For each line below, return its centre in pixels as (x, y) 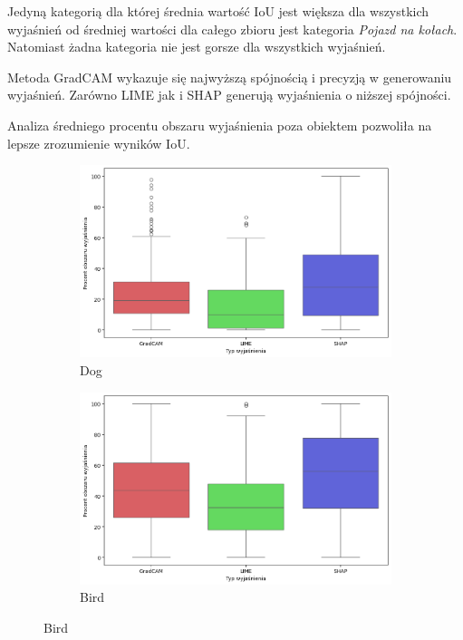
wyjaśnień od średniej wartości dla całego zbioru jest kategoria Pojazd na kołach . (232, 29)
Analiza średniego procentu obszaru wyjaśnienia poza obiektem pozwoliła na (220, 125)
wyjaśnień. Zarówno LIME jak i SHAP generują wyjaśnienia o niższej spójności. (229, 95)
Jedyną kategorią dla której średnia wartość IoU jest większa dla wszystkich (218, 11)
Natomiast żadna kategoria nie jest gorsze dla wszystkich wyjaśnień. (197, 47)
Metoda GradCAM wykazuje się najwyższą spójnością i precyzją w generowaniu (230, 77)
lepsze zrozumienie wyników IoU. (99, 143)
